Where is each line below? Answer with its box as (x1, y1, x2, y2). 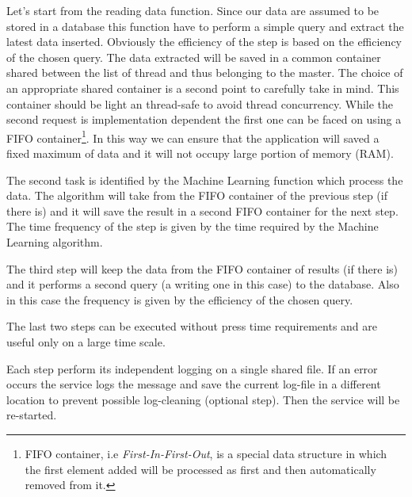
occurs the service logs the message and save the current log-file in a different (6, 376, 381, 392)
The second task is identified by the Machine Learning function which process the (6, 171, 403, 188)
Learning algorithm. (6, 233, 103, 250)
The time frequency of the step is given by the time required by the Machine (6, 218, 379, 235)
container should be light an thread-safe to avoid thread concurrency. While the (6, 95, 394, 112)
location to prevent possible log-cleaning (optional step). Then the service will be (6, 391, 400, 407)
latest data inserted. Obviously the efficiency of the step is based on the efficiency (6, 33, 402, 50)
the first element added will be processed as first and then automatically (25, 461, 376, 477)
